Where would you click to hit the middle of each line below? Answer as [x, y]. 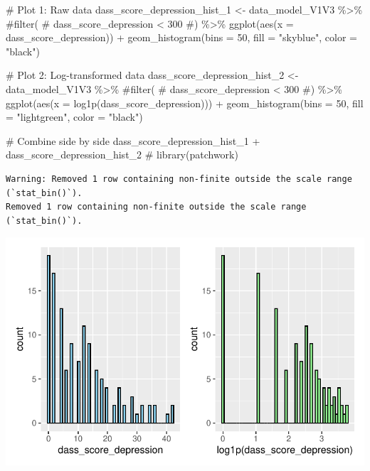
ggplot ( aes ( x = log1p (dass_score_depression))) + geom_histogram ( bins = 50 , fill [185, 103]
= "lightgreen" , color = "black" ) [74, 117]
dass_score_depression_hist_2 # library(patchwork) [122, 155]
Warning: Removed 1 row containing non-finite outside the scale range [179, 179]
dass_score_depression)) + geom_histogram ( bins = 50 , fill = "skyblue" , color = [181, 37]
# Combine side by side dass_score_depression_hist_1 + [133, 140]
